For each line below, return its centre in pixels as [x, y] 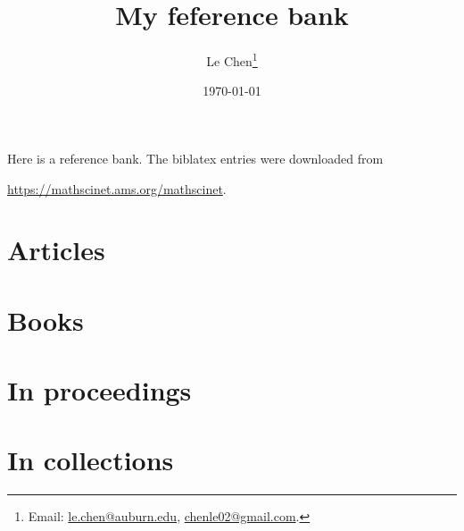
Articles [56, 250]
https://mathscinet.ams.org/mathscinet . [117, 188]
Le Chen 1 [232, 59]
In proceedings [99, 390]
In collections [91, 460]
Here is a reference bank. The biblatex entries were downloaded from [195, 158]
